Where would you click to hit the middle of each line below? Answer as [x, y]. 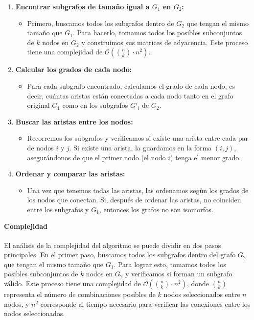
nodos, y [17, 304]
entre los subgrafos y [58, 209]
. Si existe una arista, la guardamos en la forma [140, 147]
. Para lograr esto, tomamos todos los [170, 264]
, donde [198, 283]
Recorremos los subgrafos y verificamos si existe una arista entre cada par [138, 138]
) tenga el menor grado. [206, 157]
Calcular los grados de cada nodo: [74, 69]
